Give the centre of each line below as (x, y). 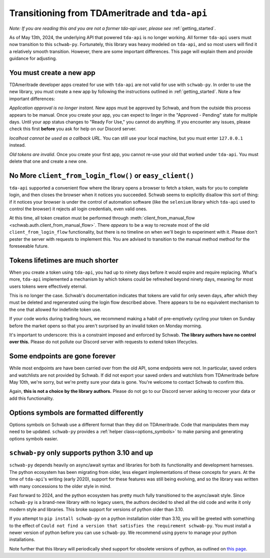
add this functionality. (31, 398)
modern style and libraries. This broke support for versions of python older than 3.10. (97, 509)
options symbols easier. (34, 438)
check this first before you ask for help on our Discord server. (73, 129)
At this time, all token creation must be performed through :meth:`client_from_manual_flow (102, 218)
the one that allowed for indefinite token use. (55, 309)
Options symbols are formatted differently (76, 413)
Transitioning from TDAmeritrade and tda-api (108, 13)
